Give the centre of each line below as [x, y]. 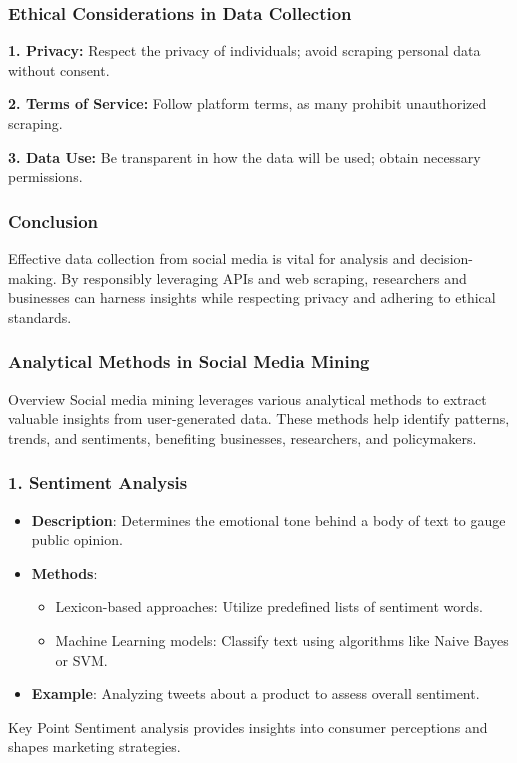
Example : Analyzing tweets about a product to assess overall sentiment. [255, 693]
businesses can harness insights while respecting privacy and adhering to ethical [252, 297]
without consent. [59, 69]
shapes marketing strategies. [94, 746]
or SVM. [81, 659]
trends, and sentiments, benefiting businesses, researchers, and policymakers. [242, 437]
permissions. [45, 176]
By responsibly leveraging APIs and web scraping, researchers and [264, 277]
